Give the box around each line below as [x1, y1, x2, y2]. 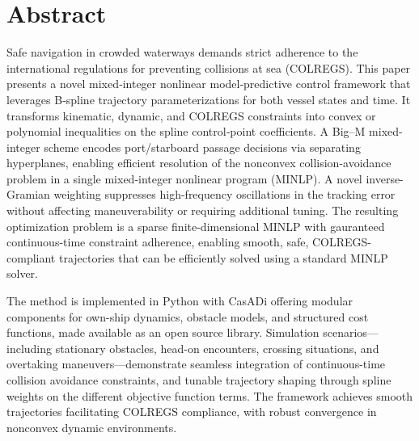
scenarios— [323, 324, 379, 341]
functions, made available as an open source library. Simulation [6, 324, 320, 341]
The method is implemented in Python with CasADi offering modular [6, 292, 353, 309]
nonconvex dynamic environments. [6, 418, 177, 435]
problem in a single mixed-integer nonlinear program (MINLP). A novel [6, 170, 362, 187]
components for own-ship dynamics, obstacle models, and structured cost [6, 308, 369, 325]
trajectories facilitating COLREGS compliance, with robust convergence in [6, 403, 377, 420]
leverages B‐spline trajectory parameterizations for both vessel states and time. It [6, 90, 411, 107]
